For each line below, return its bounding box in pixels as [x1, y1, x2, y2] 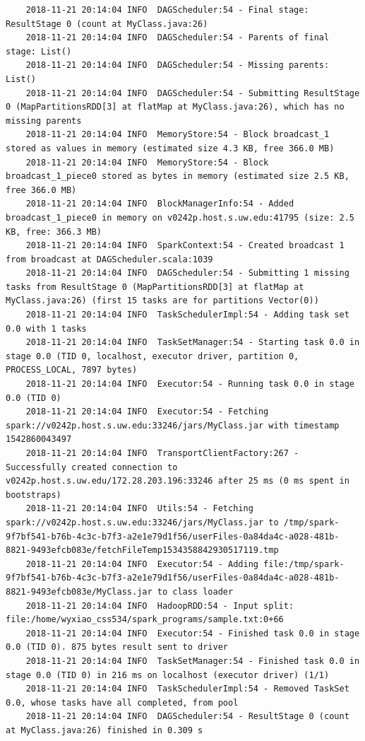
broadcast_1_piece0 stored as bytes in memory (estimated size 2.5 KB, [6, 171, 349, 182]
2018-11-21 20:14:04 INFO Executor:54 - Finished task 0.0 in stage [25, 628, 360, 638]
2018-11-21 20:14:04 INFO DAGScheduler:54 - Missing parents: [25, 60, 330, 71]
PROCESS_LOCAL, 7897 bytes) [6, 365, 138, 375]
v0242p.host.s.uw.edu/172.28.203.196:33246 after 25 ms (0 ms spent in [6, 476, 349, 486]
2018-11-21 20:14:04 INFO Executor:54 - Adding [25, 559, 258, 569]
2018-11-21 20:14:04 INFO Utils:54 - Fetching [25, 503, 253, 514]
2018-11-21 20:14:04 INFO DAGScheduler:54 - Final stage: [25, 5, 309, 15]
